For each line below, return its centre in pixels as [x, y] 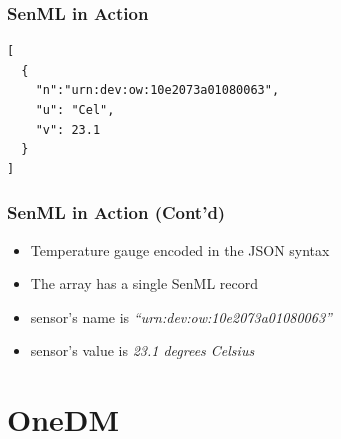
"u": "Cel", [75, 110]
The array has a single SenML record [144, 283]
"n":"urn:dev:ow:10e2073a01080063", [157, 90]
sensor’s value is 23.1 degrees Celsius [142, 350]
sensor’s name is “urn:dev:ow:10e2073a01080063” [181, 316]
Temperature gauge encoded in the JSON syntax [180, 249]
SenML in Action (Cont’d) [116, 212]
